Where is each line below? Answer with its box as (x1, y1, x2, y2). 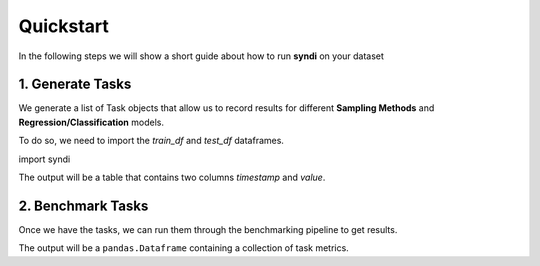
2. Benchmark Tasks (18, 197, 149, 214)
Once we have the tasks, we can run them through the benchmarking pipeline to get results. (18, 223, 398, 235)
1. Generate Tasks (18, 76, 132, 93)
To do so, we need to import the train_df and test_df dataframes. (18, 135, 285, 147)
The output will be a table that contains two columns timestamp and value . (18, 171, 326, 184)
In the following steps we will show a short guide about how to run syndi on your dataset (18, 50, 385, 62)
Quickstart (18, 15, 110, 37)
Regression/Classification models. (18, 116, 165, 128)
